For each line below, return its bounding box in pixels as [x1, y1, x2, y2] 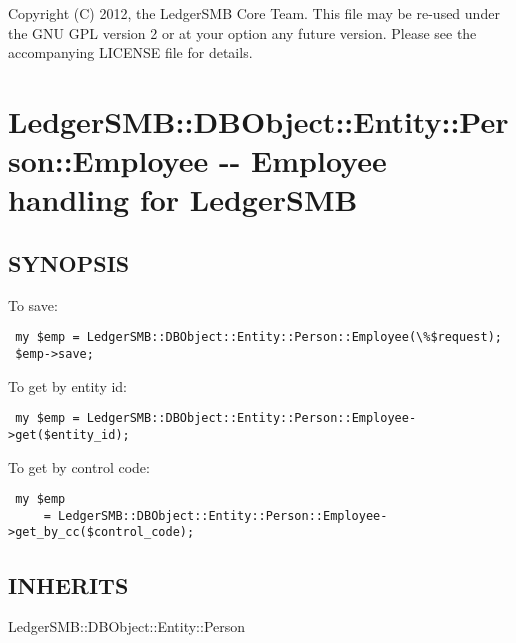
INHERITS [8, 569, 129, 600]
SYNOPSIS [8, 247, 130, 278]
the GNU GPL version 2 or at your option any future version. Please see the [8, 22, 477, 43]
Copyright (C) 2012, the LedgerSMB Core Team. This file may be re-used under [8, 3, 500, 23]
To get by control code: [8, 456, 150, 477]
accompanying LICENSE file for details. [8, 42, 253, 63]
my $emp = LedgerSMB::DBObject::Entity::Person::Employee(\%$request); [15, 330, 502, 345]
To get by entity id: [8, 375, 127, 396]
